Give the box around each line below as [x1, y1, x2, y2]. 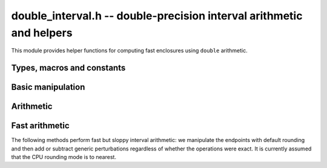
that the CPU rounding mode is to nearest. [11, 153, 116, 161]
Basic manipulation [11, 82, 85, 92]
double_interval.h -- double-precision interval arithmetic [11, 9, 303, 22]
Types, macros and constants [11, 63, 126, 73]
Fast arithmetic [11, 121, 70, 131]
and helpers [11, 26, 73, 39]
